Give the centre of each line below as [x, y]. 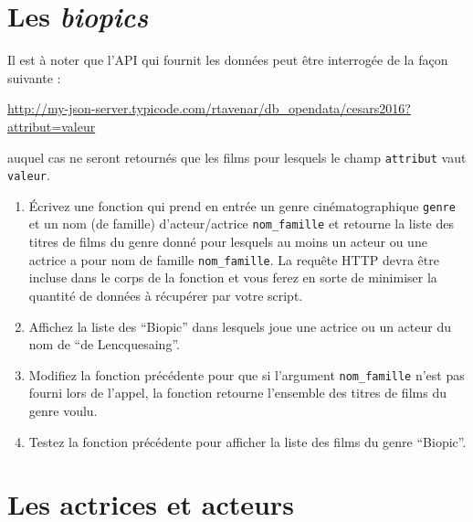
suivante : [34, 77]
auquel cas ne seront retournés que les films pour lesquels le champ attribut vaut [237, 157]
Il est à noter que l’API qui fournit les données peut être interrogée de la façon [228, 60]
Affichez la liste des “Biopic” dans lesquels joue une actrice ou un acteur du [240, 326]
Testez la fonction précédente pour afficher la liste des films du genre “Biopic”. [247, 441]
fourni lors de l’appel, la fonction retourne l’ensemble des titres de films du [237, 393]
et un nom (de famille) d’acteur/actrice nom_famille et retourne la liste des [241, 224]
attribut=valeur [52, 126]
